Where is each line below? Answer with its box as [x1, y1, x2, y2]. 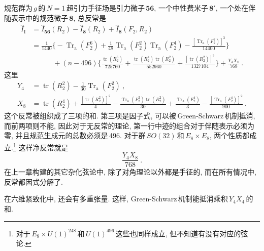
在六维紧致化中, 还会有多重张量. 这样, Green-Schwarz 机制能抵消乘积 [4, 193, 228, 204]
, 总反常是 [73, 12, 106, 23]
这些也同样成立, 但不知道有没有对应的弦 [115, 228, 248, 238]
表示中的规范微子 [11, 12, 68, 23]
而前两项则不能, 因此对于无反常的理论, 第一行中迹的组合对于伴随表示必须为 [4, 120, 255, 131]
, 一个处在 [215, 3, 249, 13]
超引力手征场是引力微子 [66, 3, 145, 13]
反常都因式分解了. [4, 176, 63, 187]
